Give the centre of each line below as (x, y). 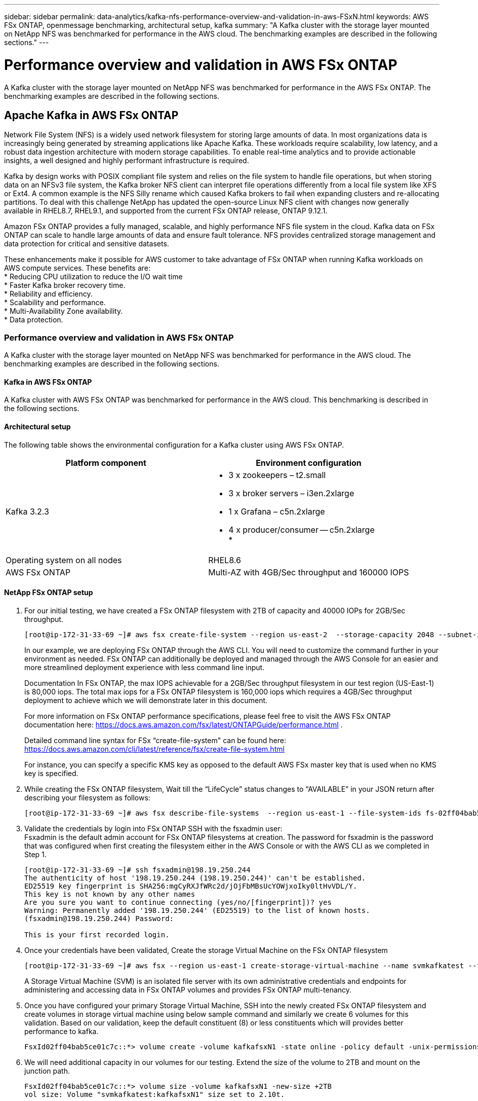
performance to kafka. (62, 1031)
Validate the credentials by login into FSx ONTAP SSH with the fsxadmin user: (153, 828)
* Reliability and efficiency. (48, 294)
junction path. (47, 1071)
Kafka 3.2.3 (27, 511)
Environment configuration (309, 463)
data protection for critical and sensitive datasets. (87, 244)
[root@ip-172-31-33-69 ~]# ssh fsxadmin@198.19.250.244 (137, 870)
